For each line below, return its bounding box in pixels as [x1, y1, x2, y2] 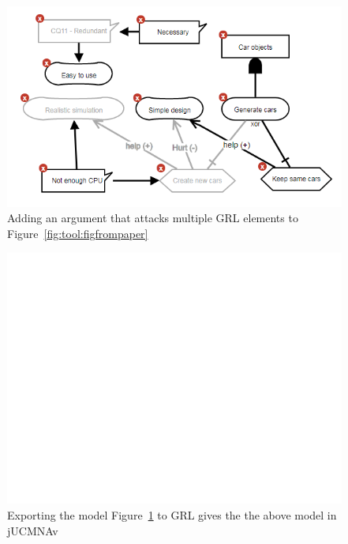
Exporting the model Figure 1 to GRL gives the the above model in [7, 506, 337, 523]
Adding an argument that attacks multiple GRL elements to [7, 210, 298, 226]
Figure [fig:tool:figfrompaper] [7, 225, 148, 241]
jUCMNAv [7, 522, 58, 538]
